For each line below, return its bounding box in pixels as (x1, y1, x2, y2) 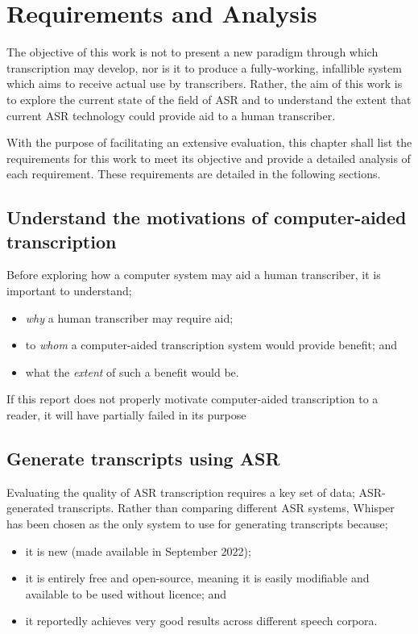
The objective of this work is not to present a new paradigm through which (6, 44, 379, 60)
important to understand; (6, 282, 132, 299)
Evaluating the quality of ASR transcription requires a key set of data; (6, 483, 355, 500)
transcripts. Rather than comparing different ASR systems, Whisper (57, 499, 395, 516)
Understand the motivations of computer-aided (6, 205, 407, 230)
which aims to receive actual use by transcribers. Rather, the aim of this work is (6, 75, 403, 92)
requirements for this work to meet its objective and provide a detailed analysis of (6, 149, 411, 166)
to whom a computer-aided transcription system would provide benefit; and (25, 336, 398, 353)
